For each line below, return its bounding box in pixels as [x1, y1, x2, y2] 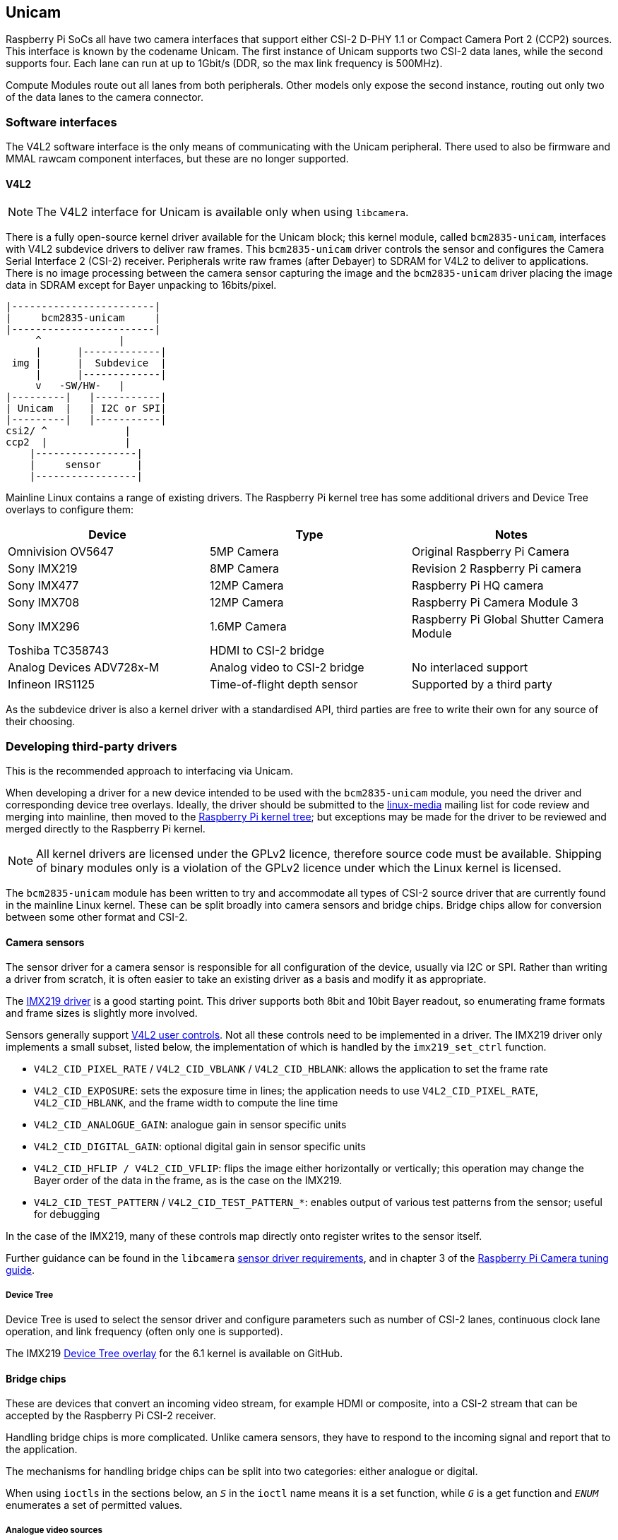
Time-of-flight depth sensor [209, 677, 358, 692]
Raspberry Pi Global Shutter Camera [411, 612, 605, 627]
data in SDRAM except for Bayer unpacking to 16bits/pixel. [6, 279, 277, 292]
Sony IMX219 [8, 561, 78, 576]
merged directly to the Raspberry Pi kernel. [6, 823, 206, 835]
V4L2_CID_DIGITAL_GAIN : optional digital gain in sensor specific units [34, 1140, 366, 1153]
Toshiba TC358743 [8, 643, 109, 658]
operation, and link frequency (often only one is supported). [6, 1325, 283, 1338]
